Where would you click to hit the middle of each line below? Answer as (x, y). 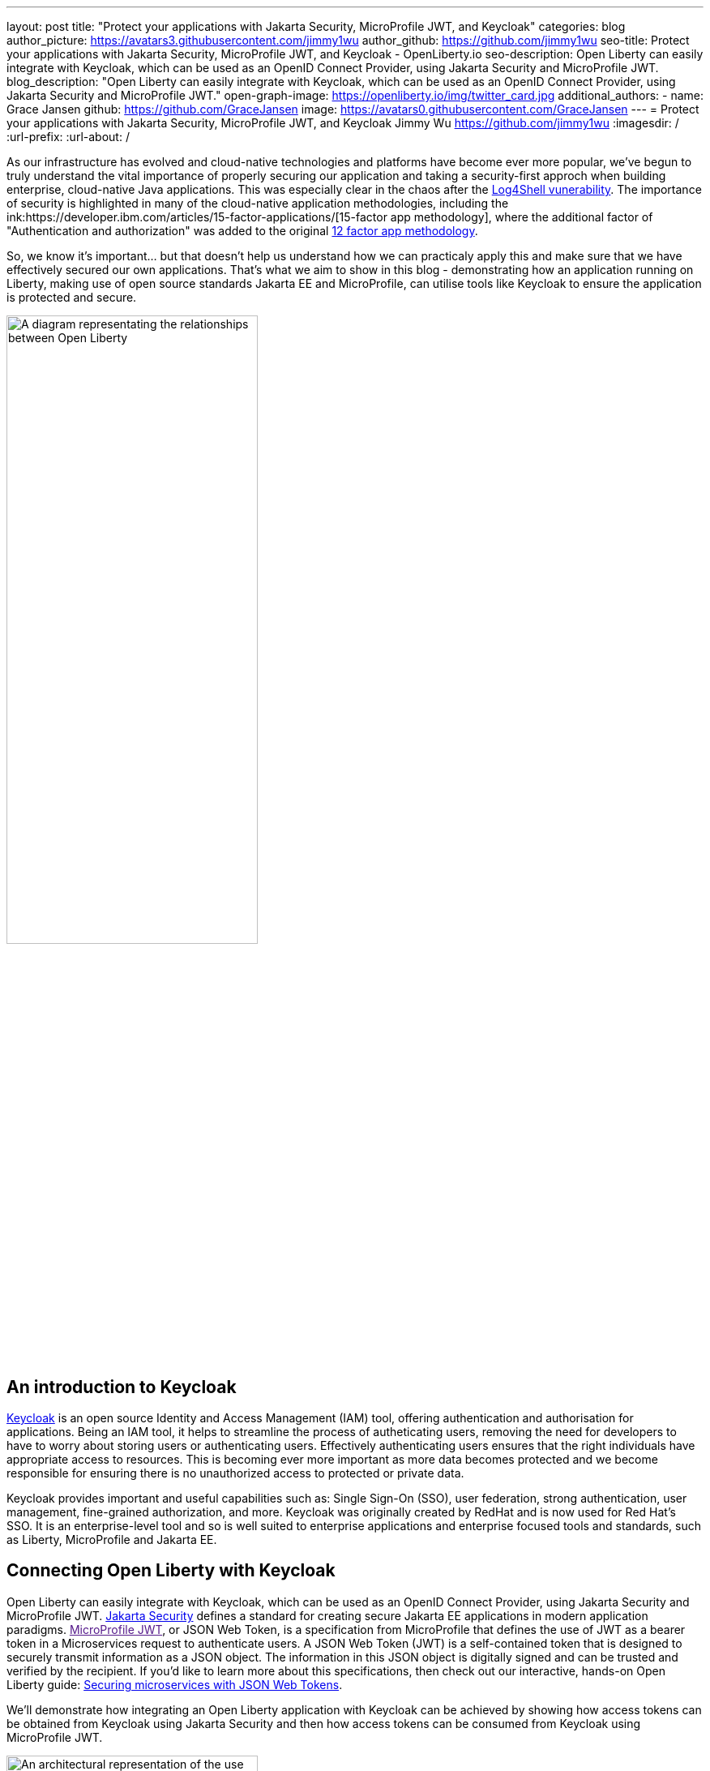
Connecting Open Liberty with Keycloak (171, 1571)
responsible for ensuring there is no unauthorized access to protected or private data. (235, 1473)
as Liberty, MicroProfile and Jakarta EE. (112, 1540)
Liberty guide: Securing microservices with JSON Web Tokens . (175, 1684)
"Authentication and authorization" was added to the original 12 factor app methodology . (242, 231)
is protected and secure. (72, 297)
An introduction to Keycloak (122, 1387)
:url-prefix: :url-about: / (68, 137)
